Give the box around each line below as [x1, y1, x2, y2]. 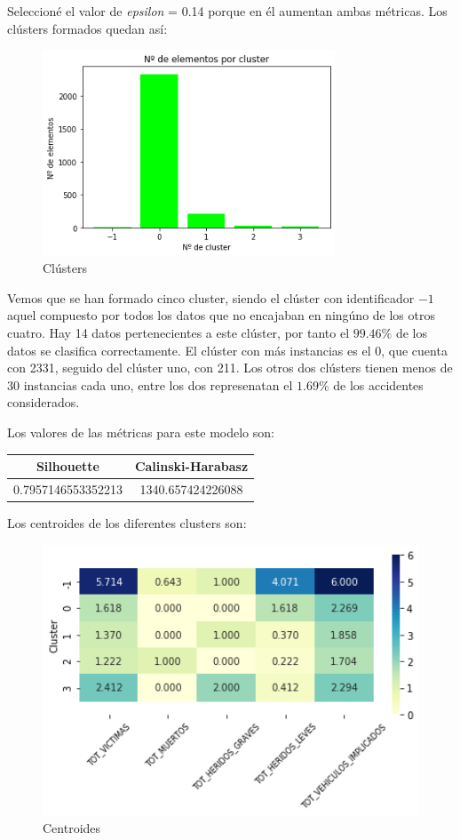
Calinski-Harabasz [134, 457, 249, 476]
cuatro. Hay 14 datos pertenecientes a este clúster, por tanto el [7, 323, 350, 341]
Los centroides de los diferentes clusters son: [7, 513, 247, 532]
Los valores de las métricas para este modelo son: [7, 422, 274, 441]
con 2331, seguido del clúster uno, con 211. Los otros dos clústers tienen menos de [7, 358, 453, 377]
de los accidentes [333, 375, 424, 394]
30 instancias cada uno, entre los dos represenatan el [7, 375, 293, 394]
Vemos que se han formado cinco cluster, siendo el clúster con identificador [7, 288, 415, 307]
